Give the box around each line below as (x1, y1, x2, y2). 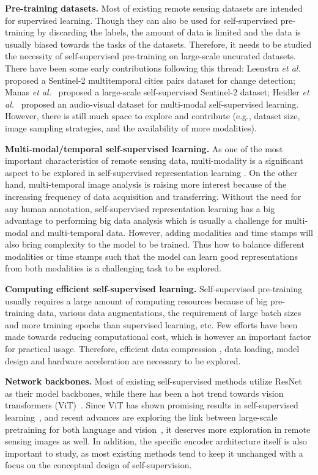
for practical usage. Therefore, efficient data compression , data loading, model (5, 342, 300, 355)
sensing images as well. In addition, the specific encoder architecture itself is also (5, 435, 307, 447)
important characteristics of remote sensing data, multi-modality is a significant (5, 154, 303, 167)
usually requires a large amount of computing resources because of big (5, 294, 268, 307)
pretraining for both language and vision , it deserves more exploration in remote (5, 422, 311, 435)
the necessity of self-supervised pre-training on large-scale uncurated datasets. (5, 50, 297, 62)
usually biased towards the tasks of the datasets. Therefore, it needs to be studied (5, 37, 312, 50)
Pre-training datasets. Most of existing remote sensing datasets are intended (5, 2, 303, 14)
